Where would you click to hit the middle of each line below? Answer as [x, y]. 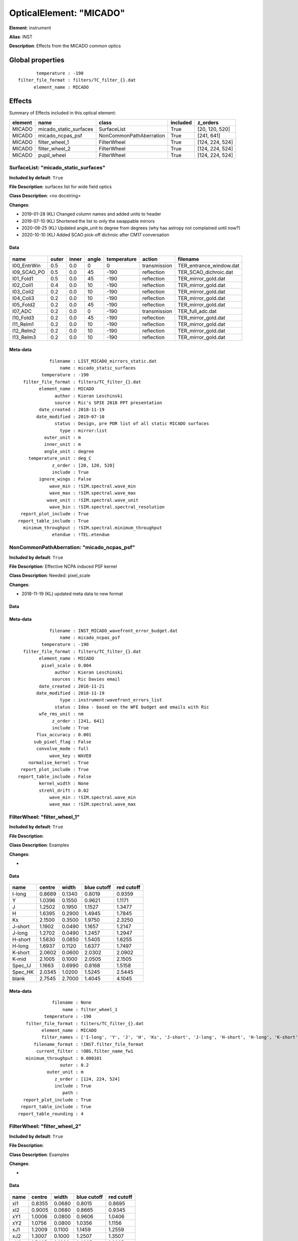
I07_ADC [22, 311]
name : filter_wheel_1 [90, 1009]
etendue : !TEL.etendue [81, 535]
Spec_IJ [22, 965]
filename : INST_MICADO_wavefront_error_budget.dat [114, 631]
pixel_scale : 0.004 [67, 665]
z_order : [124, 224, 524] [87, 1079]
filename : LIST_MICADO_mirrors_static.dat [103, 361]
